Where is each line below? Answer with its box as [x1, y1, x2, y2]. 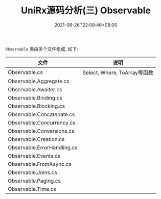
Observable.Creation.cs [8, 136, 65, 143]
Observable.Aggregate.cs [8, 78, 70, 85]
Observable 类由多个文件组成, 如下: [5, 45, 78, 52]
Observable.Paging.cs [8, 177, 61, 184]
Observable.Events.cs [8, 152, 60, 159]
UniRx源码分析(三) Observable [20, 5, 151, 16]
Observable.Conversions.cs [8, 127, 75, 134]
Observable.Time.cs [8, 185, 56, 192]
